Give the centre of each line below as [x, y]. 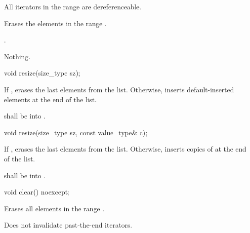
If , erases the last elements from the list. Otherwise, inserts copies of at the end [125, 149]
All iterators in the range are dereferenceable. [73, 6]
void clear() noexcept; [37, 192]
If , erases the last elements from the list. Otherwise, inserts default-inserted [119, 89]
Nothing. [17, 56]
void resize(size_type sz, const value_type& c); [76, 132]
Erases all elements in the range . [54, 208]
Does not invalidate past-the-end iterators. [68, 225]
